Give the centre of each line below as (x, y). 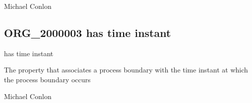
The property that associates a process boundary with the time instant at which (126, 70)
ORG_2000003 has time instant (88, 32)
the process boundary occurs (47, 79)
